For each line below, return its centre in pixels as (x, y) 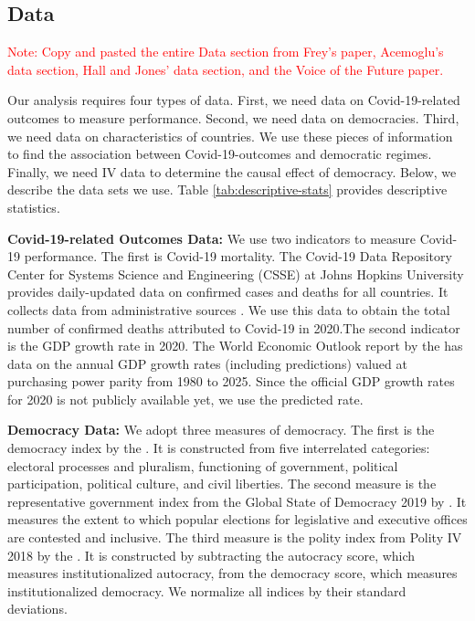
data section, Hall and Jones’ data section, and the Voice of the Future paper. (226, 69)
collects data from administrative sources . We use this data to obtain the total (229, 309)
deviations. (37, 609)
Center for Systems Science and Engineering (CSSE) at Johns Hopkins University (236, 274)
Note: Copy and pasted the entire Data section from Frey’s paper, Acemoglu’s (226, 52)
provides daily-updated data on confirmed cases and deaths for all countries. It (228, 292)
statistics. (34, 207)
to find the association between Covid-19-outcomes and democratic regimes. (220, 154)
